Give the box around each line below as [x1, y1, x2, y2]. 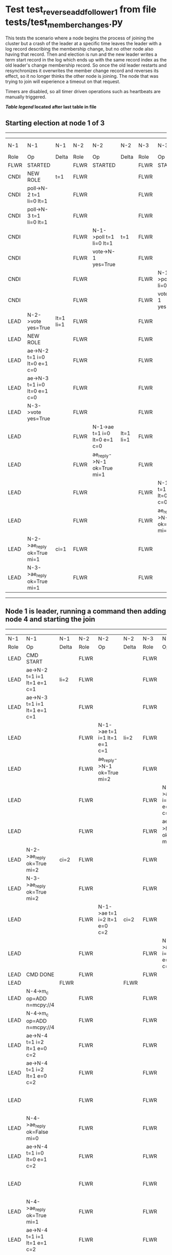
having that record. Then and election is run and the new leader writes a [5, 51, 158, 57]
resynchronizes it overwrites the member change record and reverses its [5, 68, 159, 74]
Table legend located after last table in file [5, 104, 97, 110]
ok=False [26, 1128, 49, 1135]
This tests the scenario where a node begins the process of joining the [5, 35, 155, 41]
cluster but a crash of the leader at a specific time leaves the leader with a [5, 40, 162, 47]
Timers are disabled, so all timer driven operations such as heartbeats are [5, 89, 161, 95]
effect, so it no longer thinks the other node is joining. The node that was [5, 73, 159, 79]
